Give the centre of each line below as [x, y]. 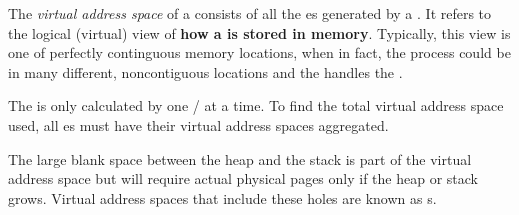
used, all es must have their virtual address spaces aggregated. [198, 124]
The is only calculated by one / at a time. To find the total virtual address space [256, 105]
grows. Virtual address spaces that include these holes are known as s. [222, 197]
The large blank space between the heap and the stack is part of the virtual [240, 158]
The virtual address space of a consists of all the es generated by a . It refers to [250, 13]
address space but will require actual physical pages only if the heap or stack [243, 178]
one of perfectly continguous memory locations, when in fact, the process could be [259, 52]
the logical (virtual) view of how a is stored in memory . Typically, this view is [259, 32]
